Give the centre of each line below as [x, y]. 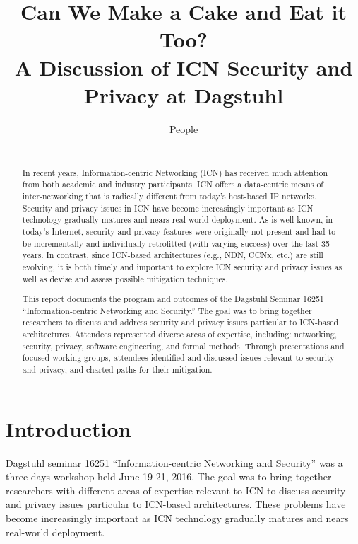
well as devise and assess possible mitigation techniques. [125, 278]
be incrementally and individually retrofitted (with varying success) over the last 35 [176, 243]
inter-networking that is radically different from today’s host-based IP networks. [169, 196]
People [184, 128]
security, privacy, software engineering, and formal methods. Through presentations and [183, 346]
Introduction [68, 428]
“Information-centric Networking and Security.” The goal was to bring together [167, 310]
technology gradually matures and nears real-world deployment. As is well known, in [178, 220]
